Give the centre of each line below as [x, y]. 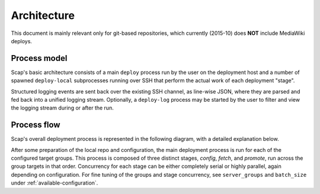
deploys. [22, 41]
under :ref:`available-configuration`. [55, 183]
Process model [39, 58]
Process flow [36, 125]
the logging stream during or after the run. [62, 108]
